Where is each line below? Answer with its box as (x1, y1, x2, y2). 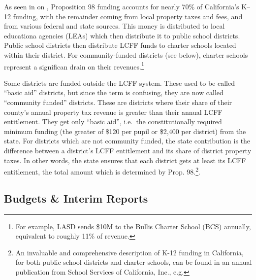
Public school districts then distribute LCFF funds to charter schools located (4, 40, 236, 50)
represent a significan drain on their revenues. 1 (4, 60, 144, 71)
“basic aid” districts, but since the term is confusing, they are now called (4, 87, 224, 98)
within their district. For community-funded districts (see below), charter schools (4, 49, 248, 60)
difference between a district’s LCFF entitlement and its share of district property (4, 145, 252, 155)
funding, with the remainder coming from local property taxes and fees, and (13, 11, 243, 21)
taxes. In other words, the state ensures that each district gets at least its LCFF (4, 155, 246, 165)
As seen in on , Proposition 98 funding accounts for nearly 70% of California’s (4, 1, 239, 11)
